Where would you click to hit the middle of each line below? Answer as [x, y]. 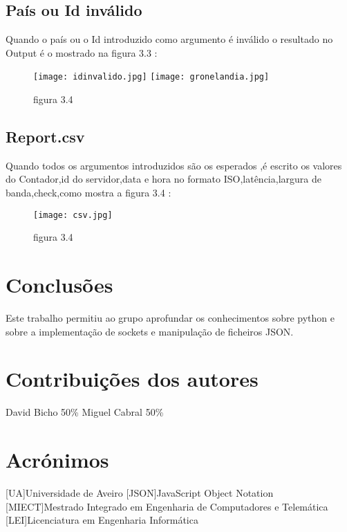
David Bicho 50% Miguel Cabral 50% [85, 412]
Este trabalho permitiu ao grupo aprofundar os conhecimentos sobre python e [170, 318]
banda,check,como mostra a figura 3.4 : [88, 193]
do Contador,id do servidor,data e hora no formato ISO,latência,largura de [163, 179]
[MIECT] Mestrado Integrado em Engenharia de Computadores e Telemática [167, 506]
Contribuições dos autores [132, 379]
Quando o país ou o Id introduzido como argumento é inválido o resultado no [169, 39]
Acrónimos [57, 460]
